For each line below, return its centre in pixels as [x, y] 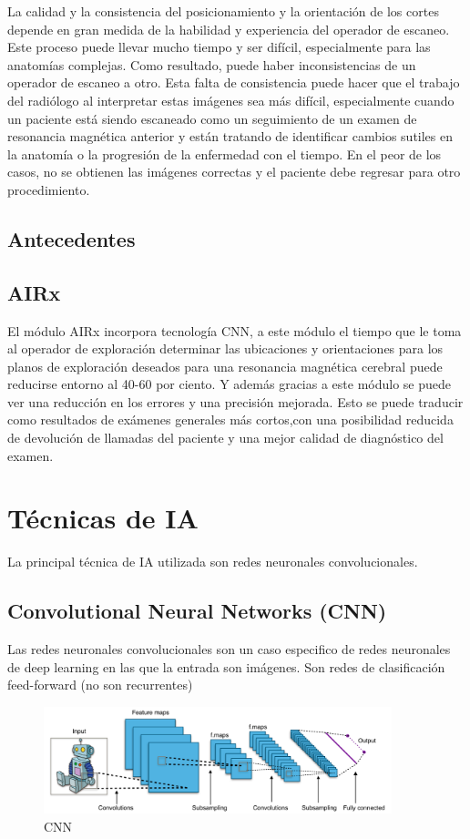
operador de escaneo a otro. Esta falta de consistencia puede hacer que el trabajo [234, 82]
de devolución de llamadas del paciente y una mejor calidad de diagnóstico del [225, 438]
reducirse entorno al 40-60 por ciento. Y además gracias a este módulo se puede [230, 384]
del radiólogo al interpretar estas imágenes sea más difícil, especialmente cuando [231, 100]
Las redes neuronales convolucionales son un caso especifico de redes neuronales [229, 649]
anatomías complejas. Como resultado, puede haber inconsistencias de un [212, 64]
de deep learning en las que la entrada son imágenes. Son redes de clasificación [226, 666]
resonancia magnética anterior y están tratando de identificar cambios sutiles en [230, 136]
